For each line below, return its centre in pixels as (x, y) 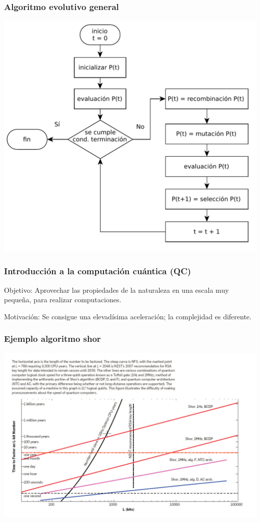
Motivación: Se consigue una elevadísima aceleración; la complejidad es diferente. (128, 316)
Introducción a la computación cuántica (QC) (98, 271)
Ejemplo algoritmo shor (52, 339)
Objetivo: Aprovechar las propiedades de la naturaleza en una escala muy (116, 290)
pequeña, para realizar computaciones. (63, 300)
